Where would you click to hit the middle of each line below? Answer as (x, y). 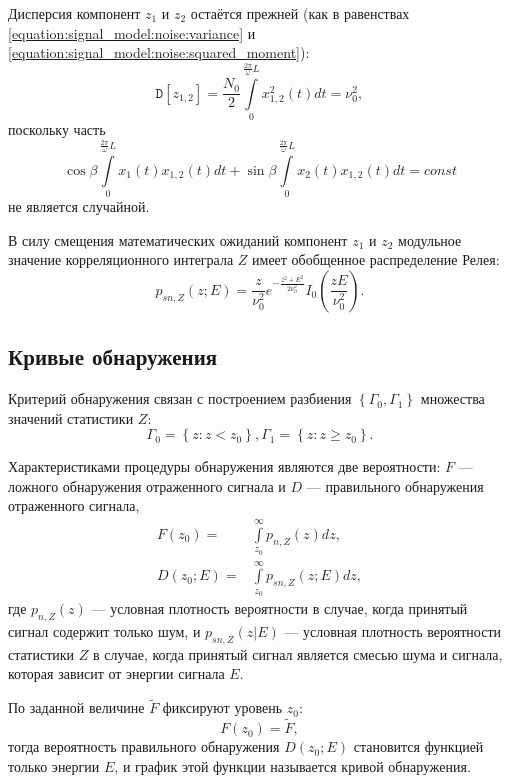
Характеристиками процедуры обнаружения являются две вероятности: (224, 466)
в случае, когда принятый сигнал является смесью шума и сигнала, (297, 653)
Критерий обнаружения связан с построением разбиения (180, 398)
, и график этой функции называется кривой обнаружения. (292, 765)
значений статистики (71, 417)
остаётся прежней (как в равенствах (300, 13)
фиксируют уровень (222, 707)
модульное (430, 239)
